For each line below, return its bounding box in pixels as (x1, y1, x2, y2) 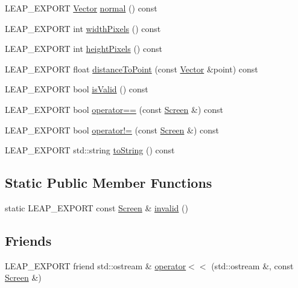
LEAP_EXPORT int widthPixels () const (5, 22, 161, 34)
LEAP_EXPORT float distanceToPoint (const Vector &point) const (5, 62, 258, 75)
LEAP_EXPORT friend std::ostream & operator (5, 259, 186, 272)
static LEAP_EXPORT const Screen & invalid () (5, 201, 188, 214)
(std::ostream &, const (211, 259, 294, 272)
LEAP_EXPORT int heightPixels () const (5, 42, 162, 55)
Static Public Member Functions (5, 173, 212, 192)
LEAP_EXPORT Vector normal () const (5, 2, 157, 14)
